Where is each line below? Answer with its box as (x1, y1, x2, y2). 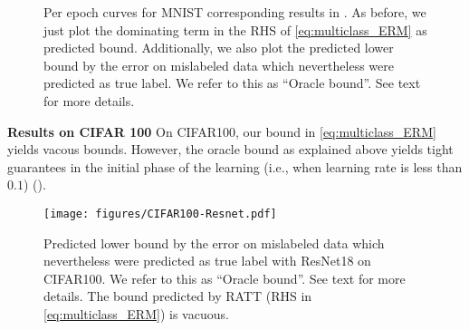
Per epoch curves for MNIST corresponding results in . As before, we (43, 3, 426, 21)
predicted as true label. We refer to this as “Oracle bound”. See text (43, 73, 421, 92)
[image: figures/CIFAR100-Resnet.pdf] (43, 207, 277, 220)
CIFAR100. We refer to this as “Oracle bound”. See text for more (43, 268, 406, 287)
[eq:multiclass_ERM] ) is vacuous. (43, 304, 229, 323)
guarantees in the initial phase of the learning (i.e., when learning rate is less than (7, 157, 463, 176)
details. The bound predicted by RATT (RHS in (43, 286, 312, 306)
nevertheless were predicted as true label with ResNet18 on (43, 251, 371, 270)
